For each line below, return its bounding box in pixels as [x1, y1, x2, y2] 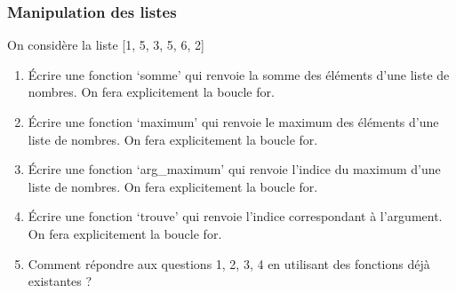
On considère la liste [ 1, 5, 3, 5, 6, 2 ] [7, 36, 204, 54]
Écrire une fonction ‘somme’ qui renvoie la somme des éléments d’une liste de [28, 65, 450, 83]
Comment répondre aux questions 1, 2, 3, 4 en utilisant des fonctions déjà [28, 254, 430, 273]
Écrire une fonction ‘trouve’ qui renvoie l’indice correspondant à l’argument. [28, 207, 443, 226]
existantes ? [28, 272, 92, 290]
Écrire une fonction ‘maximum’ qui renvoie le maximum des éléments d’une [28, 113, 439, 131]
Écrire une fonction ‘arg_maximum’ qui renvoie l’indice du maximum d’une [28, 160, 441, 178]
